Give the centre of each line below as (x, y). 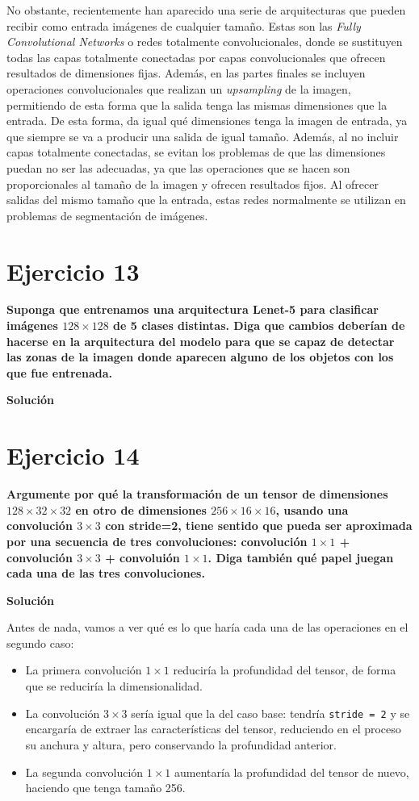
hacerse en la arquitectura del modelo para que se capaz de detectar (201, 341)
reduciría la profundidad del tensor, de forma (285, 670)
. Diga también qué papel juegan (301, 557)
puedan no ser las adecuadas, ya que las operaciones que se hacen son (178, 167)
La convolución (63, 713)
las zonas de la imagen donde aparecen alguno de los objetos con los (200, 357)
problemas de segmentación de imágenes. (107, 215)
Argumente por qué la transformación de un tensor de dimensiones (197, 494)
